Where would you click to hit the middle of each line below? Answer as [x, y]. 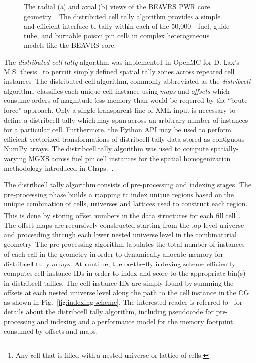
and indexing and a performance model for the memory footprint [135, 321]
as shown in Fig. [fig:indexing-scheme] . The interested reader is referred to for [123, 302]
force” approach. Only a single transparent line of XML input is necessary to [120, 110]
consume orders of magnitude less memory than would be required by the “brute [126, 100]
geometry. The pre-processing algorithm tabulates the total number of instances [124, 244]
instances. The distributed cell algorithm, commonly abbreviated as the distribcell [127, 81]
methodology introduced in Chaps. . [59, 168]
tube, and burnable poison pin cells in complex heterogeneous [117, 35]
